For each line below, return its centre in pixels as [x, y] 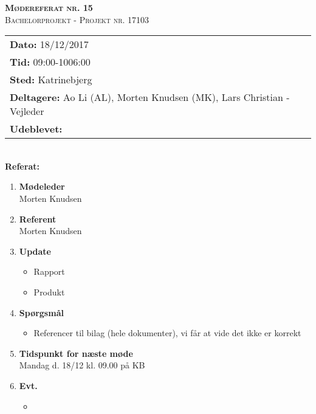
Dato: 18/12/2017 [49, 44]
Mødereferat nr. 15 [49, 7]
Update [35, 251]
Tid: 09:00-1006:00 [50, 62]
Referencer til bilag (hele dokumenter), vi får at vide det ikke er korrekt [167, 333]
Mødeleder [42, 186]
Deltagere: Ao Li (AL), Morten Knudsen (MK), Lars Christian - [150, 97]
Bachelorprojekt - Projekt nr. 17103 [77, 19]
